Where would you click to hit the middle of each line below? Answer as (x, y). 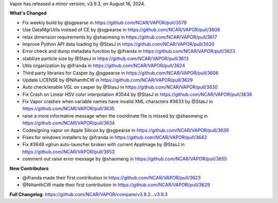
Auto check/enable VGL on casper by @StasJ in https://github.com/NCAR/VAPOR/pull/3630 (120, 87)
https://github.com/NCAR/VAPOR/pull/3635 (69, 109)
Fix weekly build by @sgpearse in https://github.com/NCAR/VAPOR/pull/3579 (105, 23)
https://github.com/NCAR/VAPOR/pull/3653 (69, 152)
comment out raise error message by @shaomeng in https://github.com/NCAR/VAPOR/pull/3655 (125, 159)
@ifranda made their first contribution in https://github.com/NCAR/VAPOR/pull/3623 (111, 177)
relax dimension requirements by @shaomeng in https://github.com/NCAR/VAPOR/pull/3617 (120, 37)
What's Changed (28, 13)
